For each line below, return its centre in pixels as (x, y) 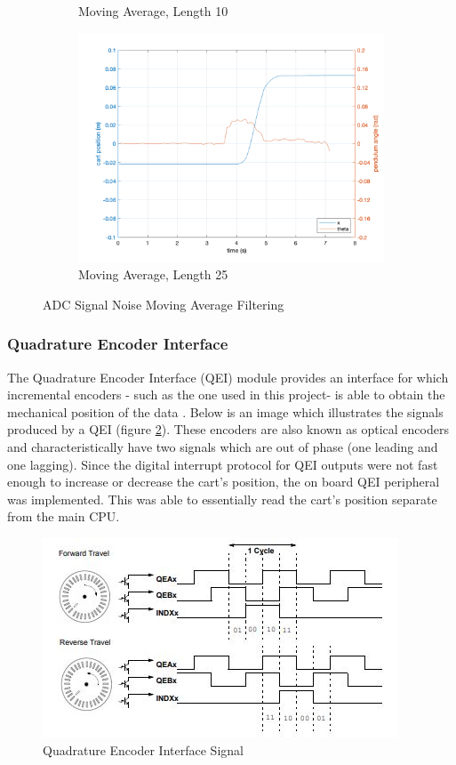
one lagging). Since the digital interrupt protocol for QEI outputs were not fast (223, 464)
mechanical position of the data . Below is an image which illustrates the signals (225, 411)
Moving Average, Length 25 (153, 274)
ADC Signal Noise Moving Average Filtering (164, 304)
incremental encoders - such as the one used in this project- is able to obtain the (226, 395)
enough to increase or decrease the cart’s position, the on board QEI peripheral (224, 482)
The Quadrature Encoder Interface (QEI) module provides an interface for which (228, 377)
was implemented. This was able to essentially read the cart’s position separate (222, 499)
